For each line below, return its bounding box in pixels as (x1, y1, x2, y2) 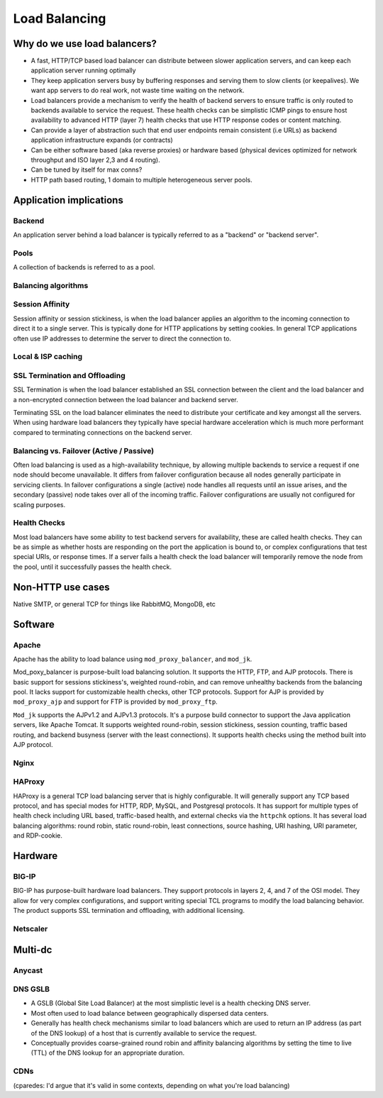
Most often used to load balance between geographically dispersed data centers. (30, 1009, 269, 1017)
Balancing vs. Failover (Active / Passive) (13, 445, 155, 455)
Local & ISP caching (13, 352, 83, 362)
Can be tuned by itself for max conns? (30, 165, 143, 174)
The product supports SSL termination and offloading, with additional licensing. (13, 906, 245, 915)
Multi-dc (13, 943, 52, 955)
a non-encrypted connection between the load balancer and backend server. (13, 395, 239, 404)
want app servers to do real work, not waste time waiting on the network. (30, 86, 245, 95)
